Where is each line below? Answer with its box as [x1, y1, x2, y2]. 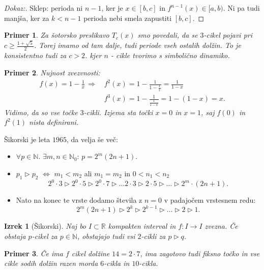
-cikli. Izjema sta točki [83, 106, 153, 117]
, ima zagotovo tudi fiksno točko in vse [140, 248, 260, 258]
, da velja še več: [67, 133, 118, 144]
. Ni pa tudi [223, 3, 260, 13]
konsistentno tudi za [4, 50, 67, 61]
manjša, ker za [4, 12, 49, 23]
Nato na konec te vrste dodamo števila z [16, 195, 142, 205]
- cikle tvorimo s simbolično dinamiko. [110, 50, 230, 61]
